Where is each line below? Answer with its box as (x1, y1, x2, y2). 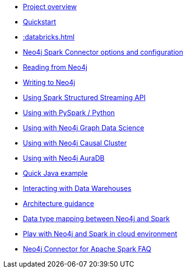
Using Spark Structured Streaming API (23, 93, 146, 102)
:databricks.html (23, 33, 75, 41)
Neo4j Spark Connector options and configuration (23, 48, 183, 56)
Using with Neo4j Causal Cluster (23, 139, 127, 147)
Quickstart (23, 18, 56, 26)
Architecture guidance (23, 199, 94, 208)
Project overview (23, 2, 77, 11)
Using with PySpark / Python (23, 108, 115, 117)
